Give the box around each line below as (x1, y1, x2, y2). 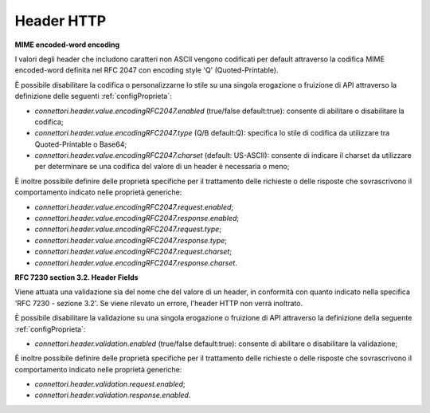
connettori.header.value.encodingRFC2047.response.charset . (34, 258, 238, 267)
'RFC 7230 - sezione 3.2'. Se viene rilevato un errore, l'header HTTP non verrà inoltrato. (14, 298, 303, 308)
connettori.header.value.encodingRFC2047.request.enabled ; (34, 202, 234, 211)
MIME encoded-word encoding (14, 40, 120, 49)
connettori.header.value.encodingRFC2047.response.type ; (34, 235, 227, 245)
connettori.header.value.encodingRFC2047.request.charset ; (34, 247, 233, 257)
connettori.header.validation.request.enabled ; (34, 380, 186, 389)
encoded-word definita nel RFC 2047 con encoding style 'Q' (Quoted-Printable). (14, 65, 279, 75)
